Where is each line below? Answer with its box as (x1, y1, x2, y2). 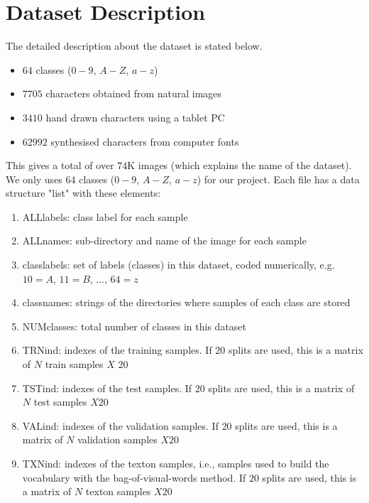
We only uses (6, 171, 62, 186)
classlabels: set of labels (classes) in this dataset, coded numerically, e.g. (22, 257, 335, 272)
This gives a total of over (6, 158, 114, 173)
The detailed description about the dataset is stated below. (6, 38, 263, 53)
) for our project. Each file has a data (197, 171, 360, 186)
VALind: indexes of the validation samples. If (22, 418, 219, 433)
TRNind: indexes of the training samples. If (22, 342, 212, 357)
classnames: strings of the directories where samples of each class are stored (22, 295, 351, 310)
